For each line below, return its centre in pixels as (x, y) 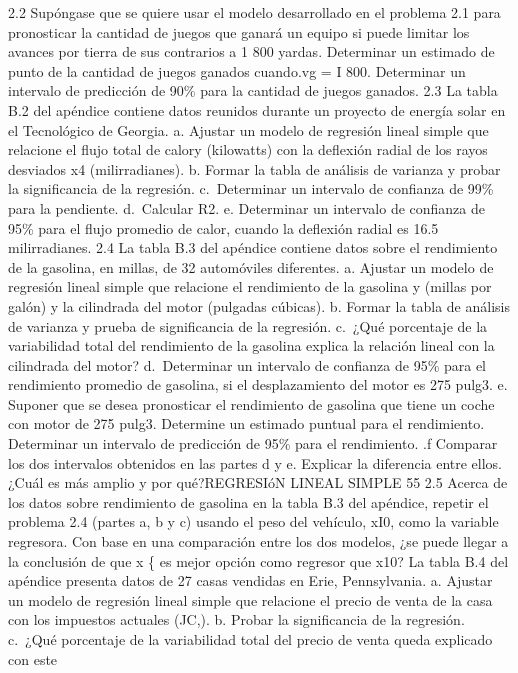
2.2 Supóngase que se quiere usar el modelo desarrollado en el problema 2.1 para (254, 12)
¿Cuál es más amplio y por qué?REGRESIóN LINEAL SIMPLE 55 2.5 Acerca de (258, 482)
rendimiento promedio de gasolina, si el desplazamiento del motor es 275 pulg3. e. (258, 384)
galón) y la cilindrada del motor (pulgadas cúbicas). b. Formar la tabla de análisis (259, 305)
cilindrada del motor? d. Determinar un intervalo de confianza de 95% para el (247, 364)
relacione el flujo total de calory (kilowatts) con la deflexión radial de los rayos (248, 149)
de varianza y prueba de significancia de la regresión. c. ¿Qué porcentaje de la (248, 325)
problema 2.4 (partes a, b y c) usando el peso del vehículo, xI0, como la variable (253, 521)
